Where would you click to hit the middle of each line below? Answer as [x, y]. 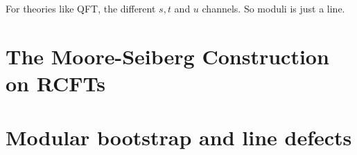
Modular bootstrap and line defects [179, 137]
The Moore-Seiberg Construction [167, 56]
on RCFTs [55, 83]
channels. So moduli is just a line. [273, 8]
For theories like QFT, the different [81, 8]
